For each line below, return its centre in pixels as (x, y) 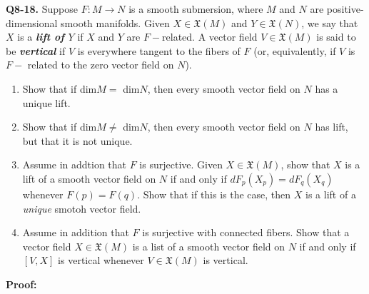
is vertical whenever (101, 260)
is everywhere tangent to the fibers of (159, 50)
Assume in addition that (76, 232)
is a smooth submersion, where (196, 9)
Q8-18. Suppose (42, 9)
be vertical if (36, 50)
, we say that (330, 22)
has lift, (332, 127)
